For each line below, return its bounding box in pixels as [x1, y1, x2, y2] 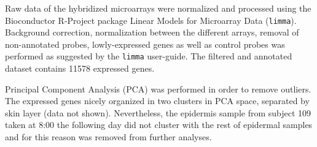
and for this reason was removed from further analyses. [5, 130, 212, 143]
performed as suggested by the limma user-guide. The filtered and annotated [5, 50, 292, 62]
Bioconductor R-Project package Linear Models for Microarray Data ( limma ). [5, 13, 297, 26]
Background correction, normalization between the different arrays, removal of [5, 26, 299, 39]
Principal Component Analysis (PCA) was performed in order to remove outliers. [5, 82, 311, 95]
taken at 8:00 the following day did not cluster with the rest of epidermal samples [5, 118, 313, 131]
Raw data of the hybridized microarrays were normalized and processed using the [5, 2, 311, 14]
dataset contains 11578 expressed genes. [5, 62, 155, 75]
